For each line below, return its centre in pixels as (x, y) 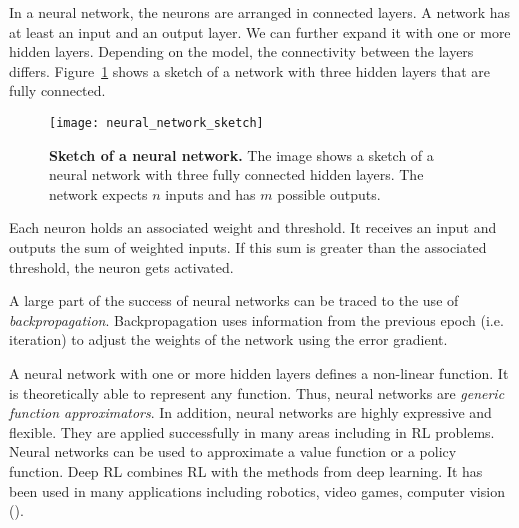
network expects (98, 193)
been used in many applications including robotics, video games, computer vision (257, 490)
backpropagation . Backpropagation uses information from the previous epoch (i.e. (256, 319)
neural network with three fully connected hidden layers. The (236, 174)
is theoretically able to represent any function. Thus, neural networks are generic (257, 392)
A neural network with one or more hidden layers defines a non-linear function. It (259, 372)
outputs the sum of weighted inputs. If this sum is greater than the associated (248, 247)
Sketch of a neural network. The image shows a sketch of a (241, 154)
